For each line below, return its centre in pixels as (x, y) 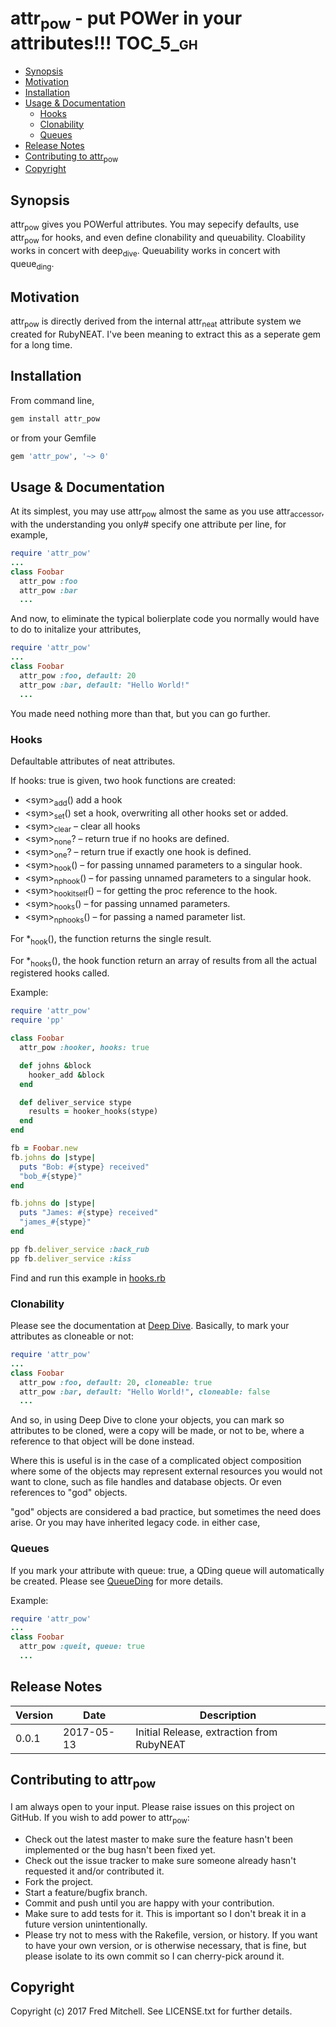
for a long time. (41, 344)
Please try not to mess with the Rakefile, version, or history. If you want (171, 1934)
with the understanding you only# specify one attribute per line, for (148, 524)
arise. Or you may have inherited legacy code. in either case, (135, 1523)
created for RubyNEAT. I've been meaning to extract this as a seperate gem (166, 334)
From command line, (52, 400)
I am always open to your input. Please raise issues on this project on (152, 1806)
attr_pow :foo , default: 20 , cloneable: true (116, 1382)
